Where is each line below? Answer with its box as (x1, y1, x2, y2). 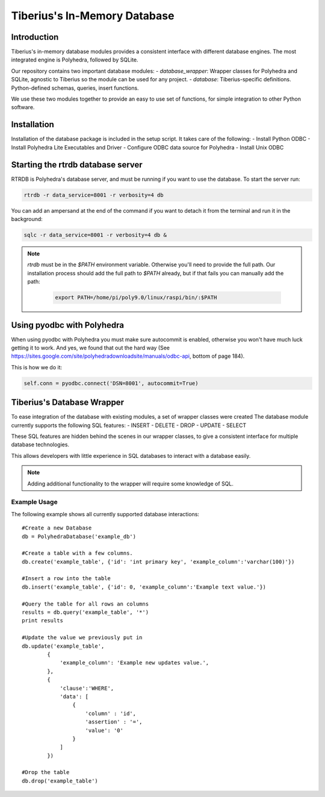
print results (22, 617, 63, 624)
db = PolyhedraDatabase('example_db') (22, 533, 137, 540)
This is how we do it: (11, 363, 63, 370)
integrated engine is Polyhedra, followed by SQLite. (11, 56, 138, 63)
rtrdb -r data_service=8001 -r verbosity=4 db (23, 192, 164, 198)
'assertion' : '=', (85, 719, 143, 725)
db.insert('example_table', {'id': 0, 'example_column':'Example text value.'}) (22, 583, 267, 590)
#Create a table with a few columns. (22, 550, 134, 557)
